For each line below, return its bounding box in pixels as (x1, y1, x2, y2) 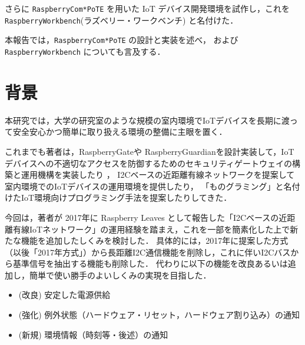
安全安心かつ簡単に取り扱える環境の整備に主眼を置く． (12, 125, 227, 138)
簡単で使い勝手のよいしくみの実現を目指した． (29, 268, 211, 281)
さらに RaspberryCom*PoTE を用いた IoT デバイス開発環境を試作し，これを (5, 2, 290, 14)
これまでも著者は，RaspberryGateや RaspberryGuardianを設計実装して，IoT (5, 145, 294, 157)
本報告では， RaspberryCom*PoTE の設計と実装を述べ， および (5, 34, 238, 46)
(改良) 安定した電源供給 (18, 288, 111, 301)
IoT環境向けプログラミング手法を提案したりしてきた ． (21, 191, 232, 204)
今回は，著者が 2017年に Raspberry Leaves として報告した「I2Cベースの (5, 211, 279, 223)
